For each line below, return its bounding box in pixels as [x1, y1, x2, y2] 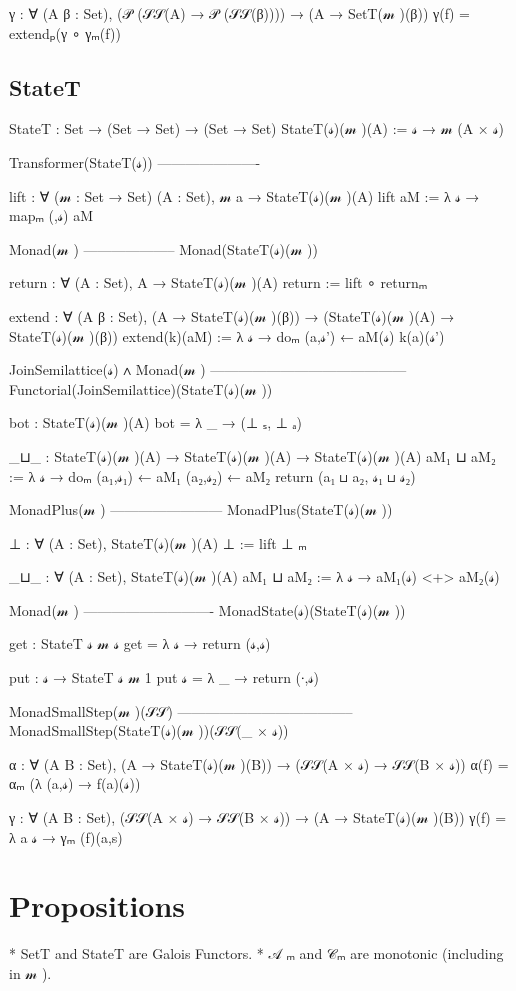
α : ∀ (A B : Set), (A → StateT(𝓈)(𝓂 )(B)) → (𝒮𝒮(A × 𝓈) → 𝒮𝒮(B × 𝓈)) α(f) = [9, 753, 509, 774]
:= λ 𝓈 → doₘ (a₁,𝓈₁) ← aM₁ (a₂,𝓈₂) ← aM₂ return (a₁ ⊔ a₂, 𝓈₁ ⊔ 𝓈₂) [9, 465, 416, 486]
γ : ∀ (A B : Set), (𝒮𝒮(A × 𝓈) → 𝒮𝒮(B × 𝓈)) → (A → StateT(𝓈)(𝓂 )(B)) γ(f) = [9, 807, 507, 828]
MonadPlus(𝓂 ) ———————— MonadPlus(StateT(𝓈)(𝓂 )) [9, 499, 393, 520]
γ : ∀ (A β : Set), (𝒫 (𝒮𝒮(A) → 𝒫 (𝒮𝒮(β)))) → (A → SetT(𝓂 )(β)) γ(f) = [9, 3, 470, 23]
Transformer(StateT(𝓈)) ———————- [9, 151, 261, 172]
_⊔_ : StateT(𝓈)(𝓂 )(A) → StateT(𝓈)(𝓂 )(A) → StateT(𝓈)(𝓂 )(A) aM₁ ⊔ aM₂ [9, 445, 496, 466]
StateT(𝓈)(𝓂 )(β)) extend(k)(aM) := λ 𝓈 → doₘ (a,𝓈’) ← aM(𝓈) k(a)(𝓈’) [9, 325, 445, 346]
